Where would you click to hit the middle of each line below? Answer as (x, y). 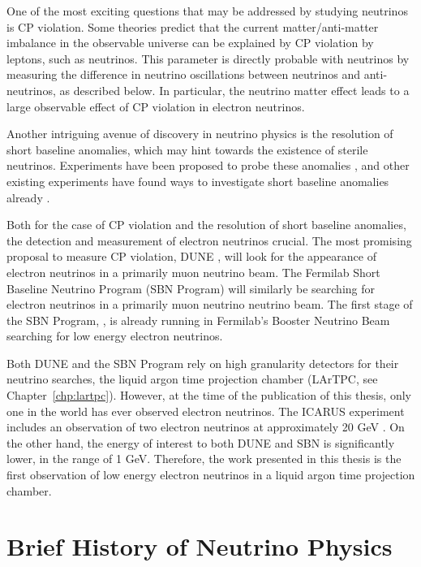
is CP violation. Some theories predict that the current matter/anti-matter (193, 26)
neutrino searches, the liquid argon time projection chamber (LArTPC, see (192, 379)
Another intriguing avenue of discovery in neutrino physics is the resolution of (200, 134)
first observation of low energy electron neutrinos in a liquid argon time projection (211, 475)
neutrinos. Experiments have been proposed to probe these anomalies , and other (208, 165)
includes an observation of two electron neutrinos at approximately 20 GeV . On (206, 427)
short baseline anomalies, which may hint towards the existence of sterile (187, 149)
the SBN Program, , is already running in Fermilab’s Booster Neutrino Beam (198, 320)
